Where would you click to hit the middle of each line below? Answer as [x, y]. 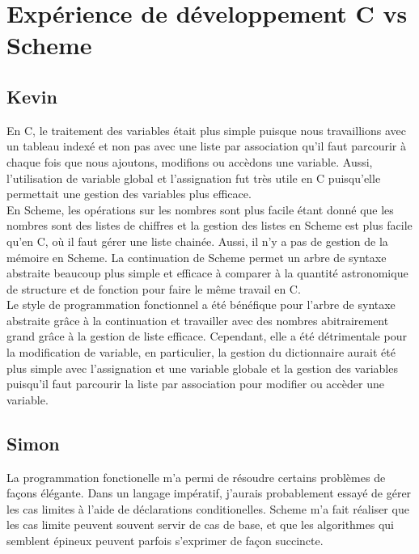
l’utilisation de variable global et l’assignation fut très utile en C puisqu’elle [194, 178]
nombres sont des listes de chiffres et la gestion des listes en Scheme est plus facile [209, 225]
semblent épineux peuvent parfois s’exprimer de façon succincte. [165, 541]
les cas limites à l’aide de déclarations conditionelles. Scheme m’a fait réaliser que [208, 508]
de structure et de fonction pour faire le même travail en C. [154, 288]
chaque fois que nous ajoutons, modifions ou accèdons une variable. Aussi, [190, 161]
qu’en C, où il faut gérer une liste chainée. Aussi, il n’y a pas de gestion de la [197, 241]
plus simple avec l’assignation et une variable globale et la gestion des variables [202, 368]
